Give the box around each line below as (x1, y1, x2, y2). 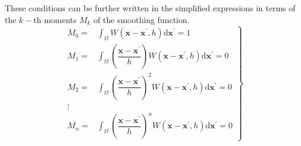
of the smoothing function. (93, 13, 190, 25)
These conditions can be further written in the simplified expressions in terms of (5, 2, 296, 14)
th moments (33, 13, 77, 25)
